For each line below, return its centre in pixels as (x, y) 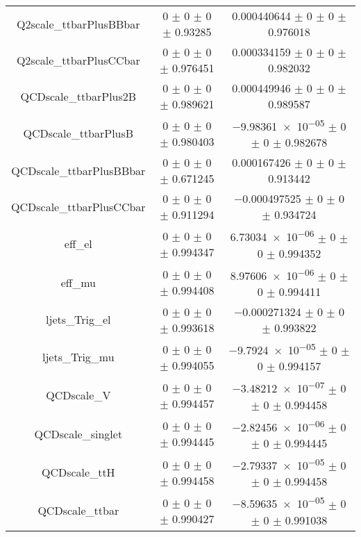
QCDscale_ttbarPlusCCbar (78, 206)
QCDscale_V (78, 395)
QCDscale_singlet (78, 433)
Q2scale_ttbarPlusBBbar (78, 24)
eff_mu (78, 282)
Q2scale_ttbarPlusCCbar (78, 60)
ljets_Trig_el (78, 320)
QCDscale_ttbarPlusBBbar (78, 170)
